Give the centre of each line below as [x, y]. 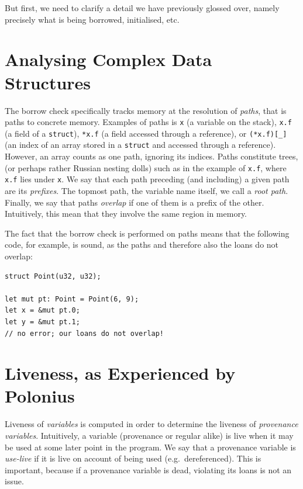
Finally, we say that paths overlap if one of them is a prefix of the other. [135, 202]
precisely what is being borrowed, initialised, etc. [92, 19]
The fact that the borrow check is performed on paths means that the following [147, 233]
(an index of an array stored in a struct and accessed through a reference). [140, 145]
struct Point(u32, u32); [53, 276]
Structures [48, 82]
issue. [14, 481]
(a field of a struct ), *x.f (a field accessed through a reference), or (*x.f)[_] [146, 133]
